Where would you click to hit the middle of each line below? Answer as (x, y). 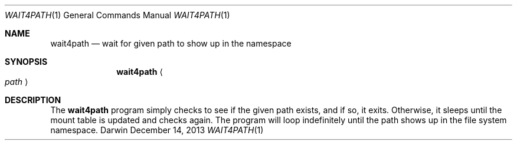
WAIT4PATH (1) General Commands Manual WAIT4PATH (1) (117, 15)
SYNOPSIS (26, 62)
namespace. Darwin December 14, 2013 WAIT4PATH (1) (157, 130)
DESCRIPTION (33, 100)
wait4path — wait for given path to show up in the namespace (171, 43)
